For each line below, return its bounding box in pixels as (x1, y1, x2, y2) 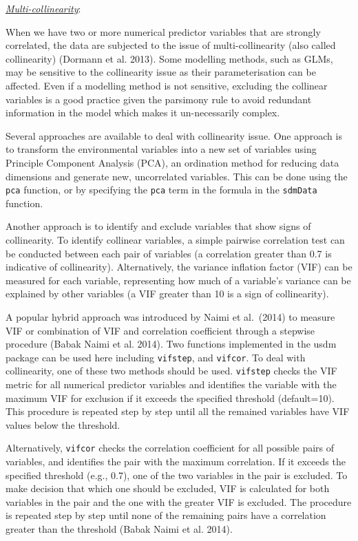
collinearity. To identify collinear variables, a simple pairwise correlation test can (6, 232, 345, 246)
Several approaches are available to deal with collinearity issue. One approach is (6, 128, 342, 142)
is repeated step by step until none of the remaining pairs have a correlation (6, 508, 326, 522)
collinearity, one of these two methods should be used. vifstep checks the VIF (6, 363, 337, 378)
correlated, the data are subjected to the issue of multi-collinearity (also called (6, 38, 336, 52)
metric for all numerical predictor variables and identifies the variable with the (6, 377, 337, 392)
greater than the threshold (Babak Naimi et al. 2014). (6, 522, 233, 536)
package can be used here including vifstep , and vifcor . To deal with (6, 350, 306, 364)
